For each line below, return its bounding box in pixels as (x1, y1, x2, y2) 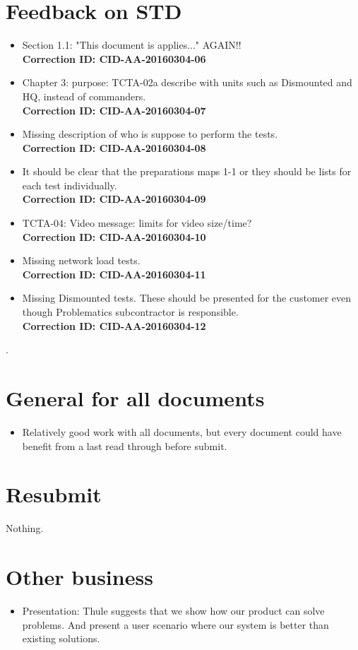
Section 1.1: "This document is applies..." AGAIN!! (22, 37, 241, 52)
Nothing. (6, 521, 44, 536)
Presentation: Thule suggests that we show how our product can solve (22, 603, 325, 617)
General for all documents (6, 384, 265, 412)
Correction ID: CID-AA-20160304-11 (22, 266, 206, 281)
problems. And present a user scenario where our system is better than (22, 617, 329, 632)
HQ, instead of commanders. (22, 88, 146, 103)
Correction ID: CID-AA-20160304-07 (22, 102, 206, 117)
